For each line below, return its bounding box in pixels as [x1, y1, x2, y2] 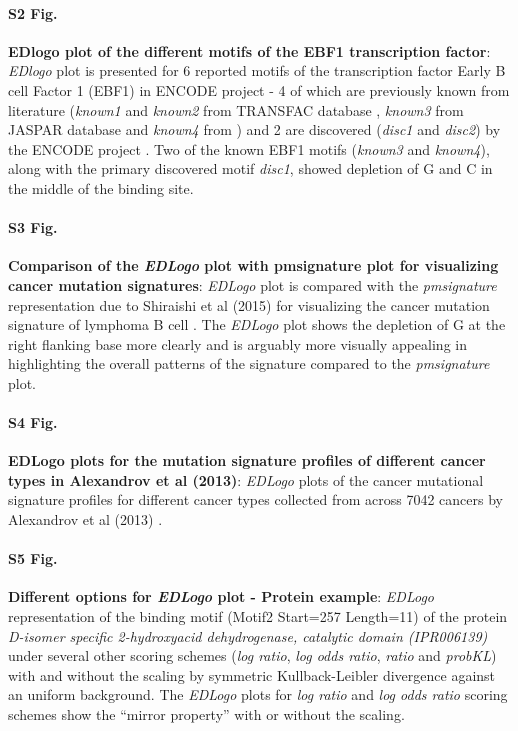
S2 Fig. [8, 2, 58, 23]
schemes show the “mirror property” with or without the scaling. [8, 704, 405, 725]
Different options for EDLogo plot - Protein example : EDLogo [8, 586, 435, 607]
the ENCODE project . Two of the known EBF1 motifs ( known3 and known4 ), [8, 138, 490, 159]
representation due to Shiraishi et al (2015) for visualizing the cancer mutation [8, 294, 490, 315]
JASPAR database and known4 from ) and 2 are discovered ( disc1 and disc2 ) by [8, 119, 501, 140]
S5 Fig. [8, 548, 58, 569]
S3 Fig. [8, 217, 58, 238]
